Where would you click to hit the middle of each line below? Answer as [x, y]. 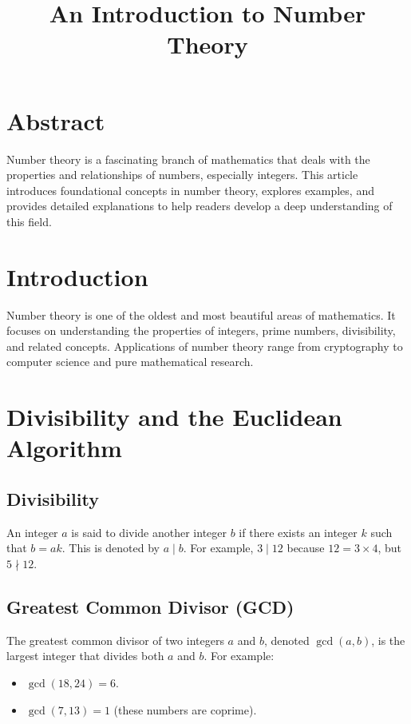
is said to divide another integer [149, 532]
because [306, 548]
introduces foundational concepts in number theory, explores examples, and [190, 190]
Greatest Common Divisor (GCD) [150, 606]
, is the [388, 640]
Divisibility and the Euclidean [174, 417]
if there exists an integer [298, 532]
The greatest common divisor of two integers [115, 640]
